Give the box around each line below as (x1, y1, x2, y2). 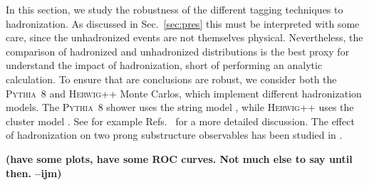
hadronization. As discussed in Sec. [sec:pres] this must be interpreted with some (6, 16, 360, 31)
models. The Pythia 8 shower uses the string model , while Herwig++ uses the (6, 100, 354, 115)
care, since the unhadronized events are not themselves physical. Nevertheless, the (6, 30, 363, 45)
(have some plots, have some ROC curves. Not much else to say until (6, 151, 353, 166)
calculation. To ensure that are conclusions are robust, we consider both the (6, 71, 337, 86)
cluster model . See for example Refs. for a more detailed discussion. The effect (6, 113, 355, 128)
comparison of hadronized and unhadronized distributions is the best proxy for (6, 43, 350, 58)
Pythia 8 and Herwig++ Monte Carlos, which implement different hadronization (6, 85, 362, 100)
